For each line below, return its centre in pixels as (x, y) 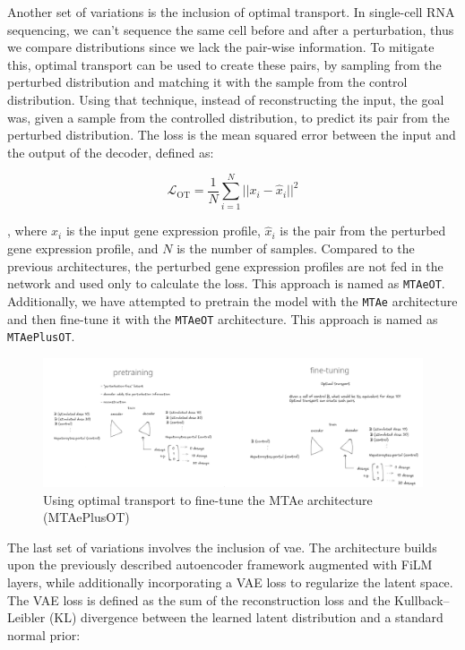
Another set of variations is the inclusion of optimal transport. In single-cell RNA (231, 12)
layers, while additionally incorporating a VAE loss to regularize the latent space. (230, 582)
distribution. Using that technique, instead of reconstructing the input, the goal (226, 99)
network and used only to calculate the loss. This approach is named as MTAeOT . (226, 283)
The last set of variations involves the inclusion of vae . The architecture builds (222, 547)
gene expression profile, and (83, 248)
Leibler (26, 617)
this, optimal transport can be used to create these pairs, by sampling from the (224, 64)
